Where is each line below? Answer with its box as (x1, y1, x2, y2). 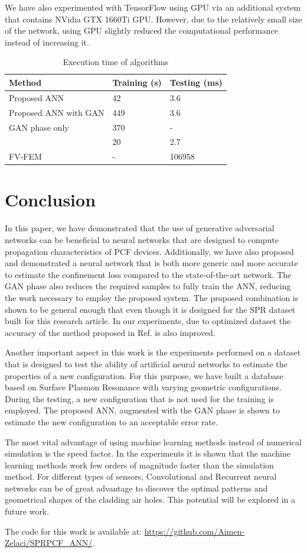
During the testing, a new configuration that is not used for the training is (5, 392, 274, 405)
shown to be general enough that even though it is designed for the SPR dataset (5, 303, 295, 315)
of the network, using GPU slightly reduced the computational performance (5, 24, 279, 37)
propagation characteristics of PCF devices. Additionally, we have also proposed (5, 245, 294, 257)
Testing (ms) (169, 76, 223, 88)
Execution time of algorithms (63, 56, 169, 68)
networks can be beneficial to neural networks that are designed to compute (5, 234, 279, 245)
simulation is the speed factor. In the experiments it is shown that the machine (5, 447, 290, 460)
